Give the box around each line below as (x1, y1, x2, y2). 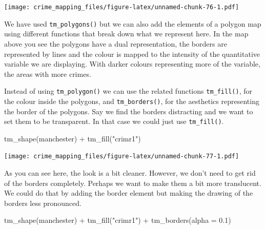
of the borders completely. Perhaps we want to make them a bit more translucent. (4, 177, 261, 188)
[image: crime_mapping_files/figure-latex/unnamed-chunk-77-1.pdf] (4, 153, 239, 160)
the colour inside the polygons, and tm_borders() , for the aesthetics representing (4, 95, 259, 106)
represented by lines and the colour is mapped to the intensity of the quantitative (4, 48, 260, 59)
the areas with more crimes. (4, 68, 91, 79)
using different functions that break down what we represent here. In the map (4, 28, 249, 39)
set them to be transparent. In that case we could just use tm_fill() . (4, 116, 224, 127)
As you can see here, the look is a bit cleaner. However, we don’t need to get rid (4, 168, 256, 178)
